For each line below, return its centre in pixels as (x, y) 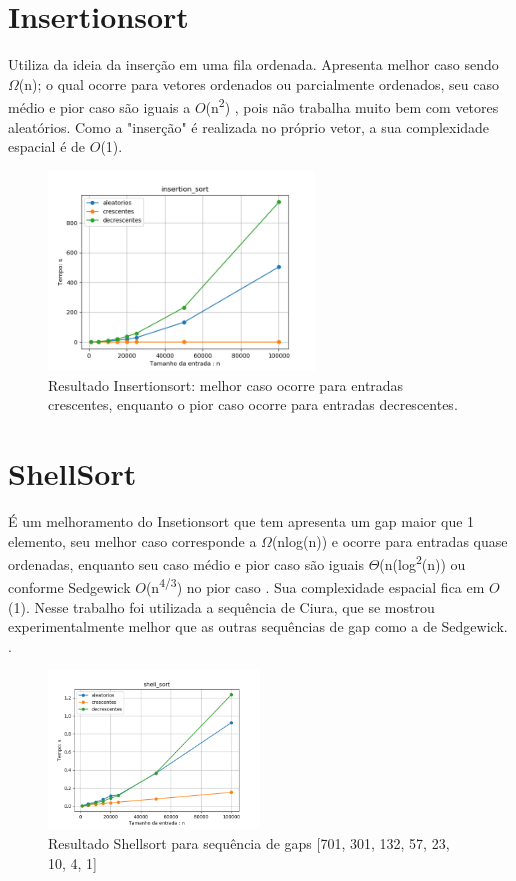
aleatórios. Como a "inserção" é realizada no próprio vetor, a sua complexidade (249, 126)
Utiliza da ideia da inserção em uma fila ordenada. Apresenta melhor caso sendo (253, 64)
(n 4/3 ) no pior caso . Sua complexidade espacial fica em (315, 586)
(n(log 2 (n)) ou (422, 562)
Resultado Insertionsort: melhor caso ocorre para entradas (226, 384)
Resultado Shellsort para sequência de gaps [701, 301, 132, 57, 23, (249, 843)
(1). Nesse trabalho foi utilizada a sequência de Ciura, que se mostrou (221, 606)
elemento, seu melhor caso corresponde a (132, 540)
